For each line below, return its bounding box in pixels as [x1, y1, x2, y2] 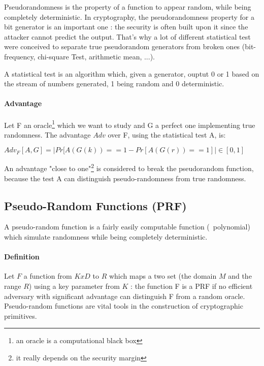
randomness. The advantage [4, 129, 91, 140]
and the [228, 271, 252, 281]
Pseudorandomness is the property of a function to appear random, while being [4, 2, 251, 12]
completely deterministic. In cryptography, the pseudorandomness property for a [4, 11, 254, 22]
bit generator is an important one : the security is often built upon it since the [4, 21, 248, 32]
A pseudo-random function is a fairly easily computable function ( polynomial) [4, 221, 250, 232]
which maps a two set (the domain [109, 271, 217, 281]
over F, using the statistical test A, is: [108, 129, 226, 140]
